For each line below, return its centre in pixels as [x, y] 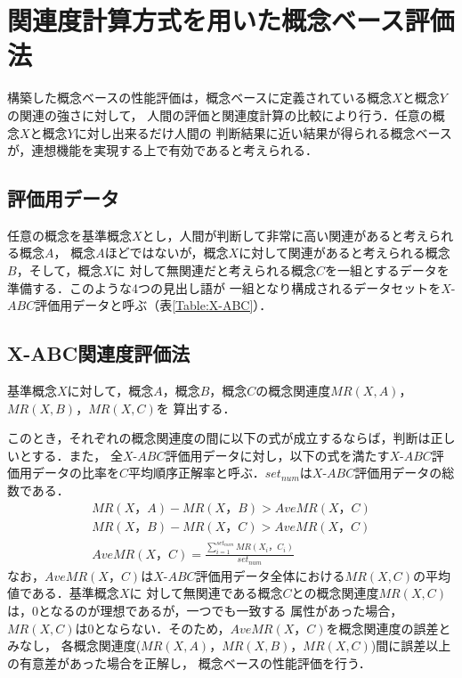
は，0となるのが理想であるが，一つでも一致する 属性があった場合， [205, 610]
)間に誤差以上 [411, 645]
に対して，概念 [110, 391]
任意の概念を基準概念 [69, 235]
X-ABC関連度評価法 [99, 353]
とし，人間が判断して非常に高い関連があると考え [285, 235]
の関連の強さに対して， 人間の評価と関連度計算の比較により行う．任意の [220, 114]
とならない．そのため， [162, 628]
